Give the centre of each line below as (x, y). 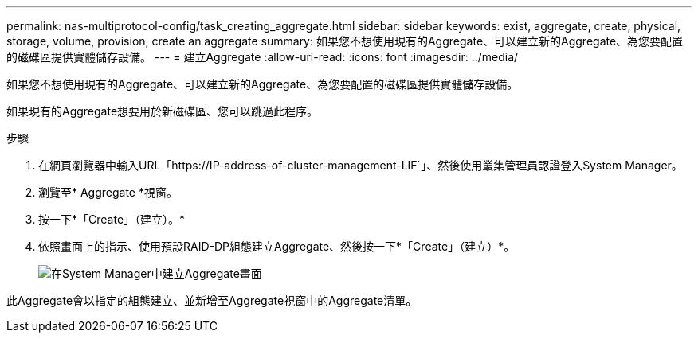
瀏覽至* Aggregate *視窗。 (108, 192)
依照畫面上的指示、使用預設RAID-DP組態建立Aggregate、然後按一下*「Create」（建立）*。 (277, 246)
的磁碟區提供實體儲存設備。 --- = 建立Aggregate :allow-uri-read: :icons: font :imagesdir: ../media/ (263, 57)
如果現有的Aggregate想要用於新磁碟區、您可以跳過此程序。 (163, 111)
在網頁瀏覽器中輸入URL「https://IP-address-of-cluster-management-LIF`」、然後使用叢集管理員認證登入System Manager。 (361, 165)
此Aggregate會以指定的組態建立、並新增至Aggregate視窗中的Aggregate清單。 (212, 300)
